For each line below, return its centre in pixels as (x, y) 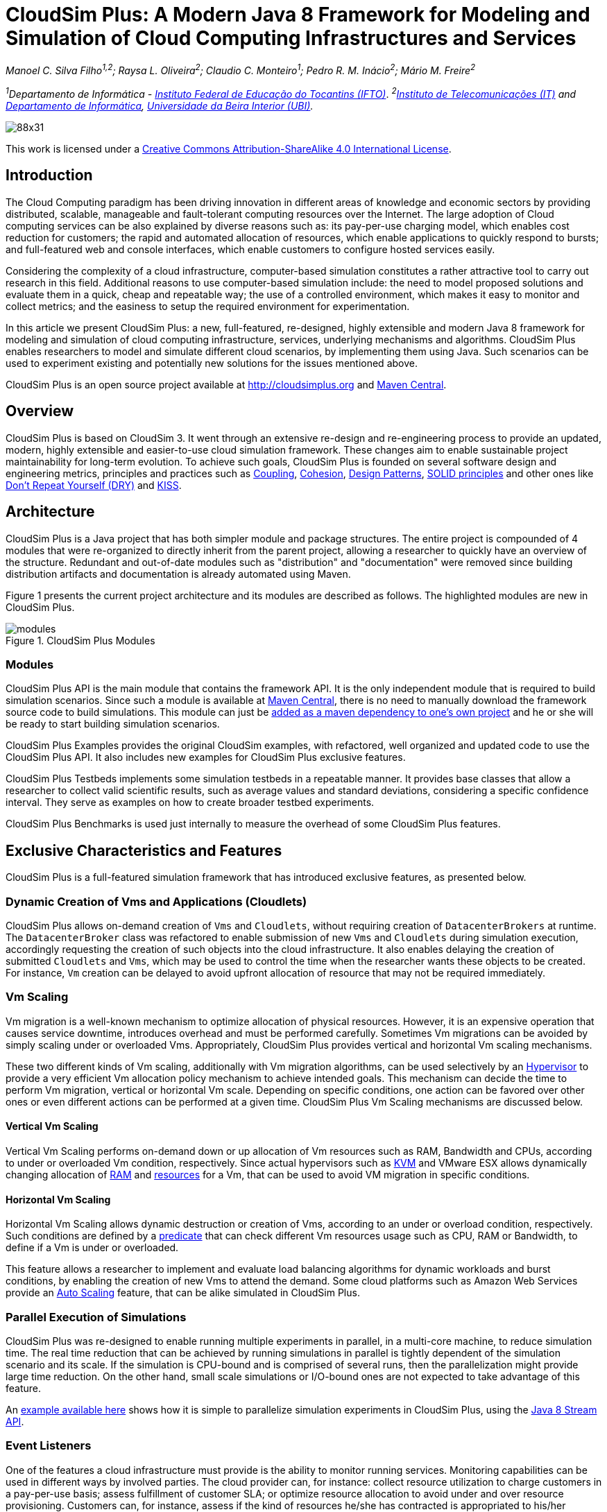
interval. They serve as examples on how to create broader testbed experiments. (190, 802)
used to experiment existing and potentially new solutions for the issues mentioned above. (212, 363)
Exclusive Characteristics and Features (144, 850)
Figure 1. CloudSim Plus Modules (80, 640)
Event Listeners (49, 1446)
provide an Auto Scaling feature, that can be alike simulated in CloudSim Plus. (183, 1293)
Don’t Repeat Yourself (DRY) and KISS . (94, 485)
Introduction (49, 175)
